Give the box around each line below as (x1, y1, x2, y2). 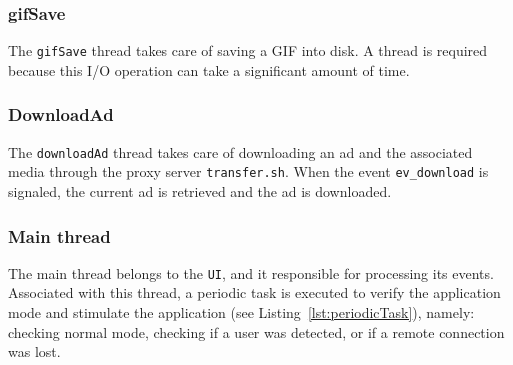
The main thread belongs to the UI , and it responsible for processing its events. (8, 262, 494, 283)
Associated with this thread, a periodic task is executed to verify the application (8, 282, 501, 303)
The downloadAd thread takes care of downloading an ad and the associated (8, 141, 473, 162)
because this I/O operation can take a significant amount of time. (8, 59, 410, 80)
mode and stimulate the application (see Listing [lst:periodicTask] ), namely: (8, 302, 475, 323)
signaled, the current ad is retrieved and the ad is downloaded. (8, 181, 392, 201)
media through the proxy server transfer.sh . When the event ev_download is (8, 161, 489, 182)
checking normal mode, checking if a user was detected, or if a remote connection (8, 321, 505, 342)
